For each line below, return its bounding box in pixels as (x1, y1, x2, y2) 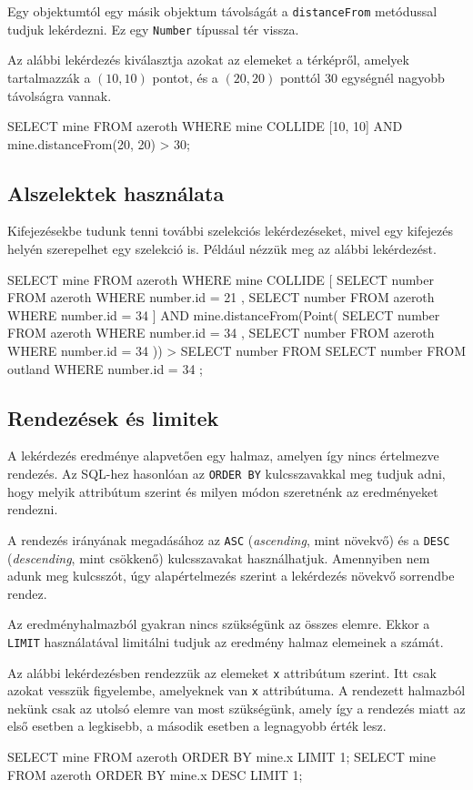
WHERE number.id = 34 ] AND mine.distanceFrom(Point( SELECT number (7, 305, 440, 324)
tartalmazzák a (7, 67, 91, 86)
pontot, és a (152, 67, 218, 86)
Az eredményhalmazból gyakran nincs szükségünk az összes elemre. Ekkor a (7, 614, 430, 633)
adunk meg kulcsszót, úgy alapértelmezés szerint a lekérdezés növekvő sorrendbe (7, 566, 455, 585)
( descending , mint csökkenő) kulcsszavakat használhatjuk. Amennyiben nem (7, 548, 430, 567)
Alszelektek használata (7, 178, 225, 207)
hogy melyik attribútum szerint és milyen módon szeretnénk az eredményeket (7, 481, 438, 501)
